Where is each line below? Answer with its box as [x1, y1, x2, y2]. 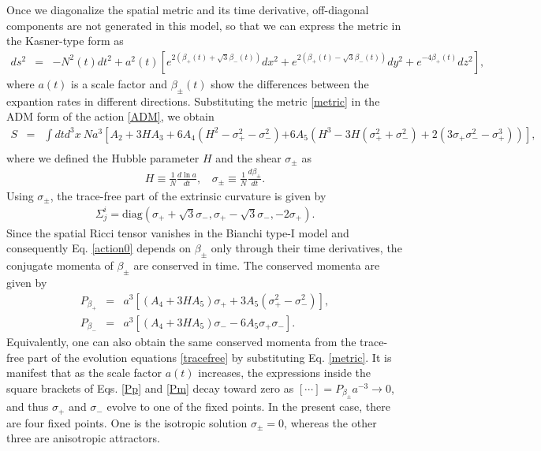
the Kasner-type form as [6, 32, 124, 49]
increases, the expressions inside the [198, 364, 371, 381]
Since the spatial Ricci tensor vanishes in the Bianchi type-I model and [6, 224, 349, 240]
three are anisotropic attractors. [6, 430, 160, 446]
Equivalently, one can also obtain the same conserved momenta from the [6, 333, 356, 349]
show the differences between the [211, 75, 369, 91]
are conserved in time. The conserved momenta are [133, 257, 380, 274]
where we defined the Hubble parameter [6, 149, 200, 166]
